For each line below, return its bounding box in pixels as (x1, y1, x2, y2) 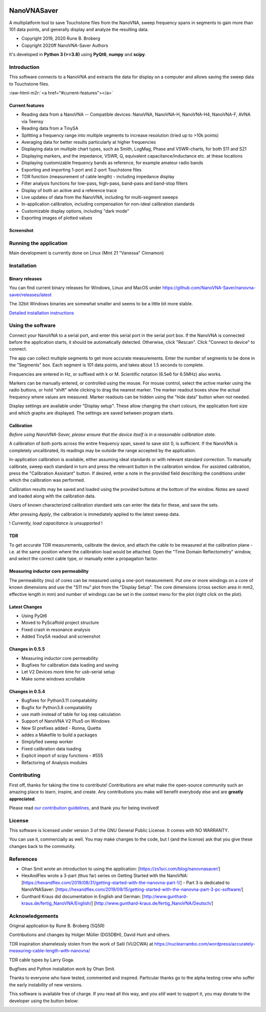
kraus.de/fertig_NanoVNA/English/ (21, 900, 92, 906)
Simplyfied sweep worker (21, 739, 73, 745)
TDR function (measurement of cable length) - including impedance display (21, 173, 175, 179)
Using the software (9, 322, 56, 329)
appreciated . (9, 796, 36, 802)
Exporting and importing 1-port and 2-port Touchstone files (21, 166, 142, 172)
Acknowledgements (9, 913, 59, 919)
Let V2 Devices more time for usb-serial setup (21, 669, 115, 675)
